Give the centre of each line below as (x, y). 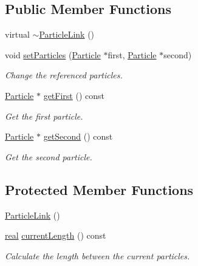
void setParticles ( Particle (53, 54)
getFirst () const (74, 95)
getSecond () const (78, 136)
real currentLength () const (56, 235)
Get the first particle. (44, 116)
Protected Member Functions (99, 189)
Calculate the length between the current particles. (97, 255)
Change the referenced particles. (64, 75)
